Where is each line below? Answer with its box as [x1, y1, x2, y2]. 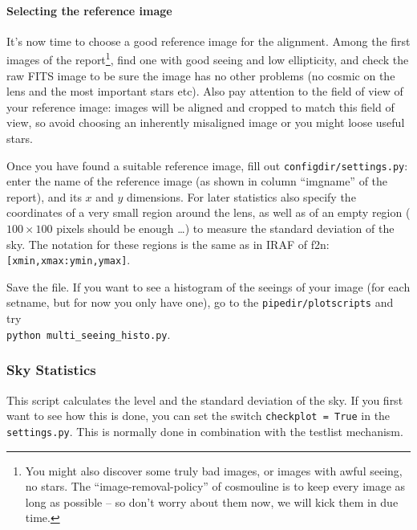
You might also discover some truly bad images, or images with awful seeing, [25, 462, 403, 479]
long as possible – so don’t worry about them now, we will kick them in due [25, 493, 399, 510]
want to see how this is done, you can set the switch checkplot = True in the [6, 407, 391, 424]
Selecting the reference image [6, 2, 172, 18]
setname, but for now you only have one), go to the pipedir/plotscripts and [6, 294, 394, 311]
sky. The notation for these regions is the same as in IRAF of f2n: [6, 235, 330, 252]
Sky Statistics [6, 360, 96, 380]
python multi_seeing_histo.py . [6, 325, 171, 342]
